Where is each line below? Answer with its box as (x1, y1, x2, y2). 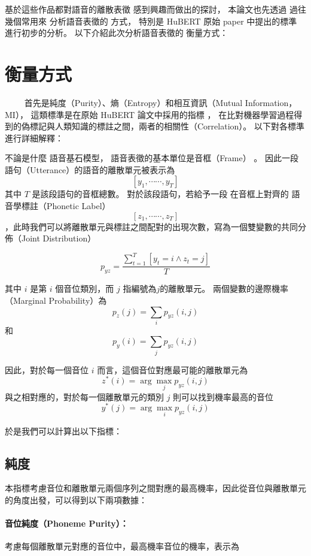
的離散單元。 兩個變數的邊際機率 (160, 282, 288, 295)
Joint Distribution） (21, 232, 96, 244)
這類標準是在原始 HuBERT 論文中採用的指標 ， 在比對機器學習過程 (31, 108, 294, 120)
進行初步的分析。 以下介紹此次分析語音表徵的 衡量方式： (5, 26, 228, 39)
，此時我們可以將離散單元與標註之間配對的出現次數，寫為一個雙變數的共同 (5, 220, 298, 232)
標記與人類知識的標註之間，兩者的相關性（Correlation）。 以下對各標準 (29, 120, 304, 132)
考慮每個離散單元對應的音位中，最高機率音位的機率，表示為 (5, 540, 239, 552)
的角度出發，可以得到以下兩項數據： (5, 493, 147, 506)
